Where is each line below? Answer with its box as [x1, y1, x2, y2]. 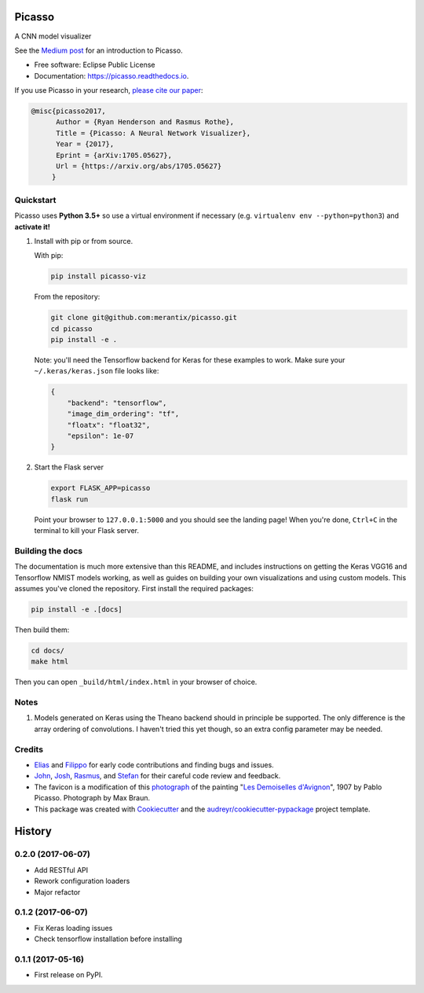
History [14, 825, 53, 838]
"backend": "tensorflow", [67, 398, 167, 407]
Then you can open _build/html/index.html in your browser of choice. [14, 677, 258, 687]
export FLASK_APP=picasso [50, 484, 151, 493]
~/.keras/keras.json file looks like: [34, 366, 159, 376]
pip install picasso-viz [50, 272, 147, 281]
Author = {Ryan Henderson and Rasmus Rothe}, [56, 118, 235, 127]
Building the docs [14, 545, 82, 556]
